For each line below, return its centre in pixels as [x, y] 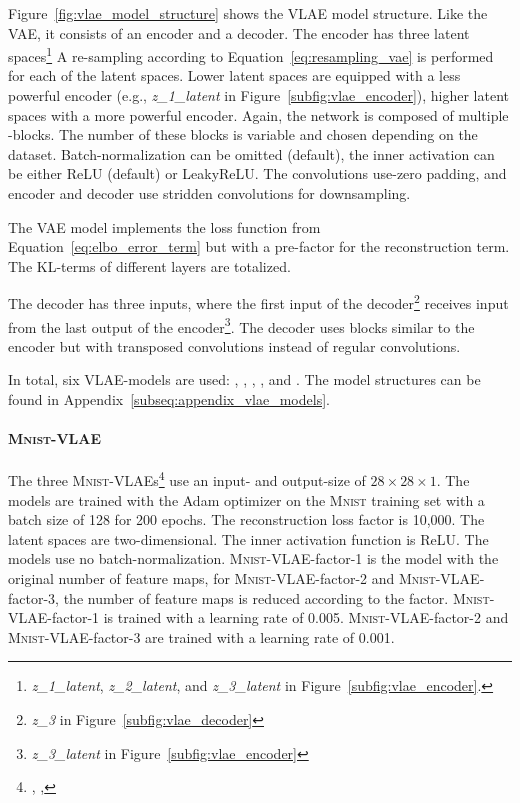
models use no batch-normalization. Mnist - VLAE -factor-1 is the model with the [253, 558]
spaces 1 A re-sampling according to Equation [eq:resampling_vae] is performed [251, 54]
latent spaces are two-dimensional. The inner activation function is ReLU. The [248, 538]
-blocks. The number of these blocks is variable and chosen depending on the [243, 134]
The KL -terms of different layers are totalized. [149, 265]
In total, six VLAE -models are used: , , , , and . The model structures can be [244, 379]
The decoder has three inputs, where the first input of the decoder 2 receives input [258, 302]
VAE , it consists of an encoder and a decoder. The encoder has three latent [239, 32]
